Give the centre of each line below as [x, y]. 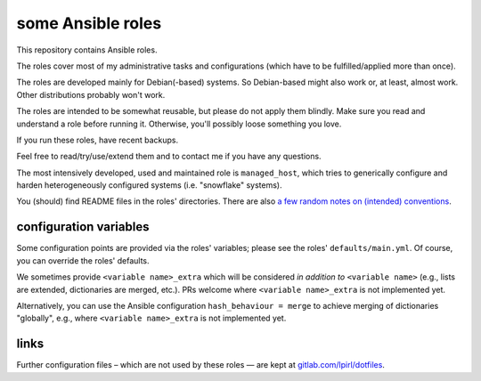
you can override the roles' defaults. [83, 260]
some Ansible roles [89, 23]
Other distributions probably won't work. [91, 94]
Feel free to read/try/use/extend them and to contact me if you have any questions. [169, 157]
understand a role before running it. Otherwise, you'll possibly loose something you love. [179, 124]
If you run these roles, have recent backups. [98, 140]
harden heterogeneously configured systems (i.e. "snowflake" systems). [149, 185]
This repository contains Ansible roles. [87, 50]
